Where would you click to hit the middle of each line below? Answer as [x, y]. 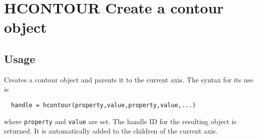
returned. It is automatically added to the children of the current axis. [111, 131]
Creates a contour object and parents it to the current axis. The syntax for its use [129, 79]
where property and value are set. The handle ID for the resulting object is [120, 121]
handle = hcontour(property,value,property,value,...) [103, 105]
